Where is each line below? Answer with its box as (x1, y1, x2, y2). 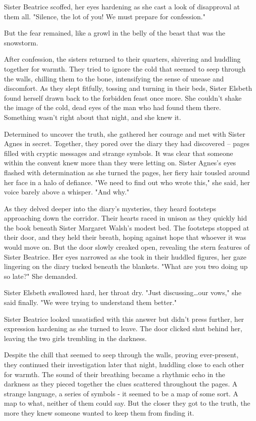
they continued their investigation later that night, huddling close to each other (4, 359, 245, 369)
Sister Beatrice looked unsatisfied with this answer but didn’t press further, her (4, 313, 244, 324)
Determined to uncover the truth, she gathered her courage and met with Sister (4, 128, 246, 139)
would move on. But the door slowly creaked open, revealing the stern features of (4, 242, 250, 252)
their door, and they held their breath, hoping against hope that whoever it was (4, 232, 247, 242)
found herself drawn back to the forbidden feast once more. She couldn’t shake (4, 92, 242, 103)
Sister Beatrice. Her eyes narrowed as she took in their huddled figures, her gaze (4, 251, 247, 262)
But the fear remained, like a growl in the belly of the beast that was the (4, 28, 225, 38)
